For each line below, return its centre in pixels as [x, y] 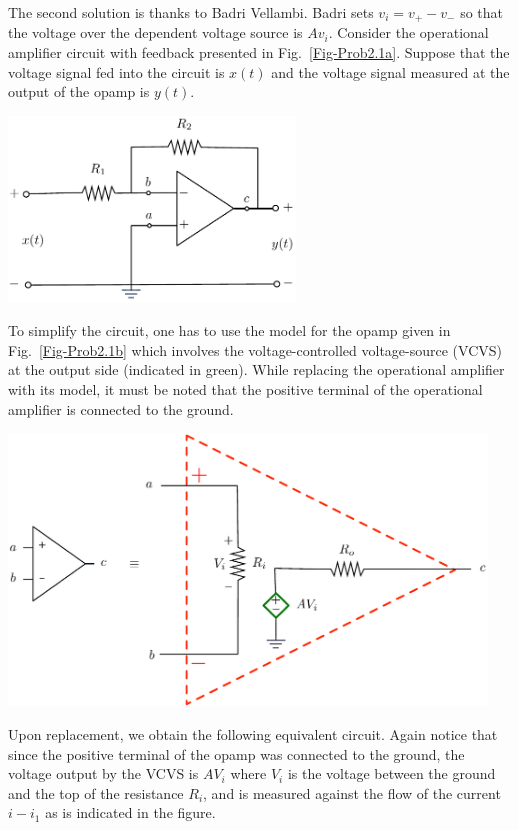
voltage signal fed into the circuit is [116, 71]
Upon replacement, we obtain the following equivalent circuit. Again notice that [253, 734]
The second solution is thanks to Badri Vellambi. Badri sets [191, 12]
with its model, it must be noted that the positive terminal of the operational [245, 388]
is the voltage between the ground [391, 773]
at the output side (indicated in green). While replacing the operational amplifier [256, 369]
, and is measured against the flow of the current [352, 792]
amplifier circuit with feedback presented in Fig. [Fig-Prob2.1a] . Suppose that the [259, 52]
